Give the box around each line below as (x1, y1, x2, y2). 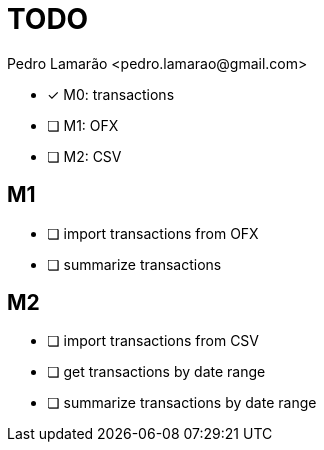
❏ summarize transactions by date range (47, 394, 317, 412)
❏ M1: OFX (47, 116, 119, 134)
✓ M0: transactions (47, 85, 175, 103)
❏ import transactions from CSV (47, 332, 259, 350)
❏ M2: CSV (47, 147, 122, 165)
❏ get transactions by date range (47, 363, 266, 381)
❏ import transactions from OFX (47, 224, 259, 242)
